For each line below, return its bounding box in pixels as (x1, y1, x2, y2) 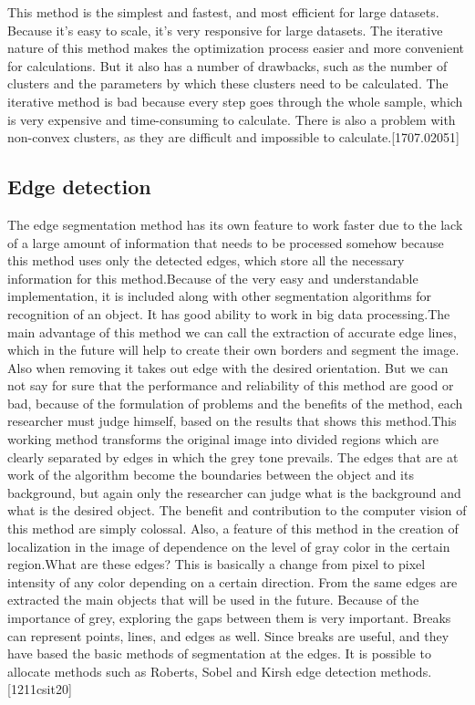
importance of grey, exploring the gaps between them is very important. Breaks (7, 608, 451, 627)
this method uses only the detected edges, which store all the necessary (7, 251, 405, 270)
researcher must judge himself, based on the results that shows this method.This (7, 411, 457, 430)
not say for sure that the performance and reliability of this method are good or (7, 376, 454, 395)
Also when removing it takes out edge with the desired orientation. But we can (7, 358, 449, 377)
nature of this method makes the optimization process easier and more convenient (7, 38, 465, 57)
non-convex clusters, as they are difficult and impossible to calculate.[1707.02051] (7, 128, 460, 147)
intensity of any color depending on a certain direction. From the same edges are (7, 572, 458, 591)
